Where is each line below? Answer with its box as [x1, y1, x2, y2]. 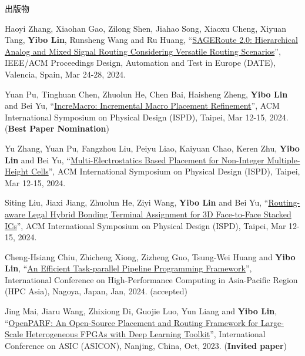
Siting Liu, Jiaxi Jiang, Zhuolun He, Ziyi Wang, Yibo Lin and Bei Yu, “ [5, 196, 269, 209]
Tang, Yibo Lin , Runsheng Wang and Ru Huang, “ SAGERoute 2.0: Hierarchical [5, 33, 298, 46]
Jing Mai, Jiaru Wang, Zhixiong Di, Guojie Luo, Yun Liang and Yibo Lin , [5, 305, 277, 317]
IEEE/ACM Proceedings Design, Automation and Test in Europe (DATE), [5, 56, 276, 69]
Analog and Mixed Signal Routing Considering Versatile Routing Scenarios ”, [5, 45, 281, 57]
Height [5, 165, 29, 177]
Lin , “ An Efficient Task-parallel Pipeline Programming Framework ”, [5, 262, 252, 274]
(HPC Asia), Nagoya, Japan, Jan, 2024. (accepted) [5, 285, 187, 297]
